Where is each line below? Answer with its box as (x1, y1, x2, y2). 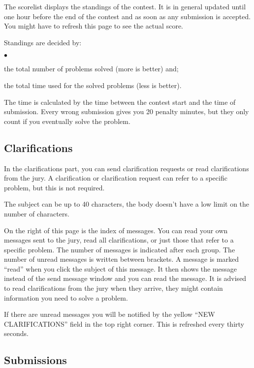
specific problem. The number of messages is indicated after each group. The (4, 244, 235, 254)
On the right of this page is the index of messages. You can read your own (4, 225, 228, 235)
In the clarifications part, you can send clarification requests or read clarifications (4, 163, 249, 173)
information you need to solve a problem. (4, 292, 128, 303)
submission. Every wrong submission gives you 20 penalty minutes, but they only (4, 106, 249, 117)
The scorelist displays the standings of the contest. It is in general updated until (4, 1, 246, 11)
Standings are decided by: (4, 37, 82, 47)
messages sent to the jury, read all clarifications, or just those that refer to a (4, 235, 234, 245)
